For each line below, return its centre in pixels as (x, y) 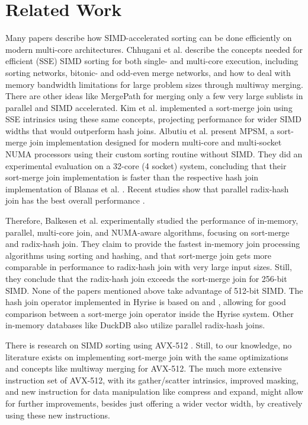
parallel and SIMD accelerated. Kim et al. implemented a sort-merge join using (149, 107)
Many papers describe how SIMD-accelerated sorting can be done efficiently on (149, 38)
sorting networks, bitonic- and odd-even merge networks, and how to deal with (148, 72)
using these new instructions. (58, 415)
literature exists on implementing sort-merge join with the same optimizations (147, 356)
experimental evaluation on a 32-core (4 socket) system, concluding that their (146, 165)
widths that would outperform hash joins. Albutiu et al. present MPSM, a (140, 130)
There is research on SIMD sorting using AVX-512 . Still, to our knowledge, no (149, 345)
